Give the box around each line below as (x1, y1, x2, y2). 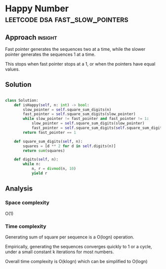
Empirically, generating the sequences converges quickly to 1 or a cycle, (5, 243, 152, 249)
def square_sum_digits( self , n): (14, 139, 83, 144)
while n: (23, 161, 41, 167)
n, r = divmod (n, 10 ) (31, 166, 77, 171)
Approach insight (5, 33, 58, 41)
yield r (31, 171, 48, 176)
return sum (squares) (23, 148, 65, 153)
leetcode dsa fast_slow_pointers (5, 13, 128, 25)
